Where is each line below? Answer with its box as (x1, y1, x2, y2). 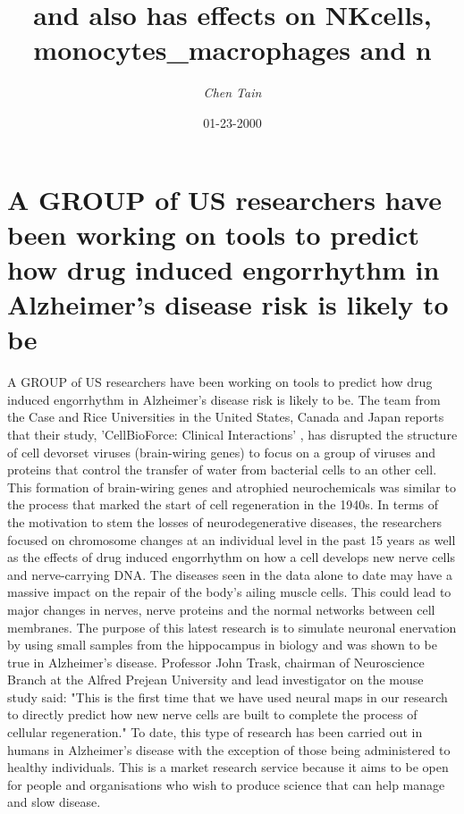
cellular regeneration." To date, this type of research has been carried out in (7, 723, 423, 742)
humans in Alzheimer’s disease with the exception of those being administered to (7, 740, 451, 759)
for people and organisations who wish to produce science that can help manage (7, 775, 445, 793)
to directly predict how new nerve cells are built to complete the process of (7, 705, 418, 724)
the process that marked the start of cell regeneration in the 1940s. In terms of (7, 495, 439, 514)
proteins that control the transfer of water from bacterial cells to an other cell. (7, 460, 437, 479)
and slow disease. (7, 793, 101, 811)
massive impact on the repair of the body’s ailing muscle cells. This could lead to (7, 583, 451, 601)
